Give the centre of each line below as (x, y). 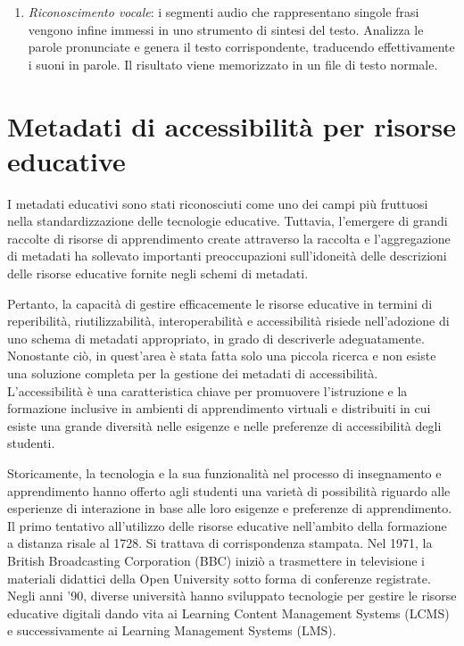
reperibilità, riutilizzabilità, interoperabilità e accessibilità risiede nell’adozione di (228, 321)
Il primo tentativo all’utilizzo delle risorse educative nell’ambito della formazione (227, 525)
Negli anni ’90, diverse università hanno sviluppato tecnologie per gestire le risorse (232, 596)
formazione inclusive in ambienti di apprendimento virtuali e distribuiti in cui (219, 408)
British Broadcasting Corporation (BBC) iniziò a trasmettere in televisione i (216, 560)
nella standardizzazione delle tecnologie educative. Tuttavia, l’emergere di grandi (228, 221)
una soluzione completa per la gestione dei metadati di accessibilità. (193, 373)
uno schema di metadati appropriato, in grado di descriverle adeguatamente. (216, 338)
